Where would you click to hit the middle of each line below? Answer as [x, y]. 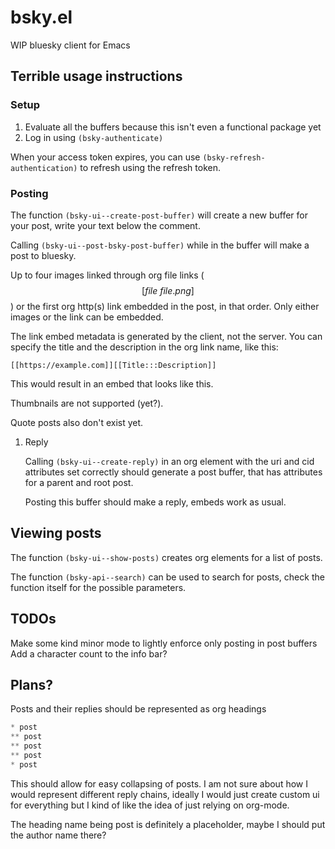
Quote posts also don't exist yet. [77, 422]
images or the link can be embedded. [87, 317]
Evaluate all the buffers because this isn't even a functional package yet [173, 127]
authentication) [44, 168]
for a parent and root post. [79, 482]
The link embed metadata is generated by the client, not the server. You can [166, 336]
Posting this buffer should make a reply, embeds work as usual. [155, 502]
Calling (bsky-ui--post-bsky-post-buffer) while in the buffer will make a [160, 245]
